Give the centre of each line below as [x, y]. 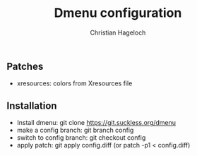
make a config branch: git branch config [75, 130]
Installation [32, 106]
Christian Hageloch [118, 32]
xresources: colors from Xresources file [74, 83]
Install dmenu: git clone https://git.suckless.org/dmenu [96, 123]
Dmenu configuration [118, 13]
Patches [25, 66]
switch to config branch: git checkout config [81, 138]
